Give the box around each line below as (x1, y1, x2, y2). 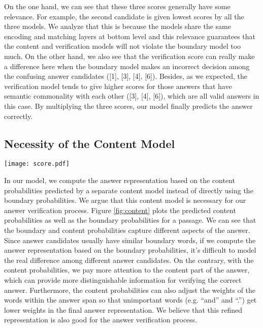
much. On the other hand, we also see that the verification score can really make (4, 50, 255, 61)
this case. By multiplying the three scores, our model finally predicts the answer (4, 100, 253, 111)
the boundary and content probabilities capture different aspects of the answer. (4, 224, 250, 235)
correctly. (4, 110, 33, 121)
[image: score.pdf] (4, 160, 70, 168)
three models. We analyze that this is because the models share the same (4, 21, 231, 32)
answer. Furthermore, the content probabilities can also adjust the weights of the (4, 284, 256, 295)
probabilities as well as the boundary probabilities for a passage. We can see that (4, 215, 256, 225)
